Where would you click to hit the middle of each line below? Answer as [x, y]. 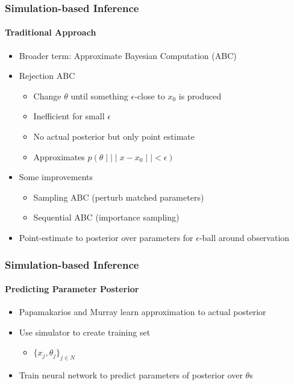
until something [99, 95]
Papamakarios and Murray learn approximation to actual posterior [142, 312]
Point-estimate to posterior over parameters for [106, 237]
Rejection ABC [47, 76]
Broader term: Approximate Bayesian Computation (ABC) [128, 55]
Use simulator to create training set [85, 332]
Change [47, 95]
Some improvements [56, 177]
